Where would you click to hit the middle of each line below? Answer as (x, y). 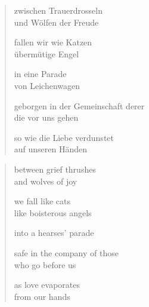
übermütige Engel (46, 53)
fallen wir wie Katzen (53, 42)
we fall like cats (42, 201)
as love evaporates (47, 285)
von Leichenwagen (47, 85)
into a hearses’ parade (54, 233)
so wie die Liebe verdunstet (64, 137)
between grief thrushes (55, 169)
